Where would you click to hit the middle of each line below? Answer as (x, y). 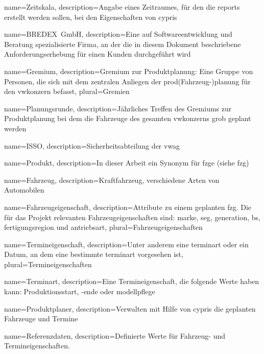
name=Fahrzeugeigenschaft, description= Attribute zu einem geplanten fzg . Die (128, 207)
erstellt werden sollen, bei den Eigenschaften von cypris (91, 17)
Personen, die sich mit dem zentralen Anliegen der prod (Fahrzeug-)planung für (127, 81)
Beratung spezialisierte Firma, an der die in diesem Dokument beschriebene (123, 44)
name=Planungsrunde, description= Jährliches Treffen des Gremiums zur (118, 108)
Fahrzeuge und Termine (41, 318)
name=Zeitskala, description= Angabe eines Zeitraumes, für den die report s (122, 7)
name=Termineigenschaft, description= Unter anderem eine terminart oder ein (126, 244)
